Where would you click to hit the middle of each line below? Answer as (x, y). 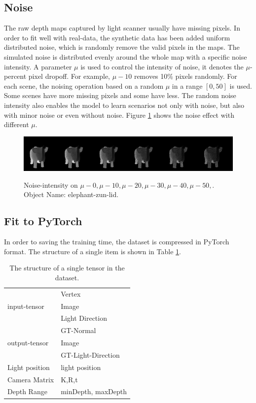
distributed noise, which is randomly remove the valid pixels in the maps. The (122, 47)
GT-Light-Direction (90, 354)
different (17, 124)
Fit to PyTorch (43, 221)
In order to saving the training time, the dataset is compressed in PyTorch (117, 242)
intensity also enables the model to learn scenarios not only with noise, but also (124, 105)
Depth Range (27, 391)
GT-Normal (78, 330)
